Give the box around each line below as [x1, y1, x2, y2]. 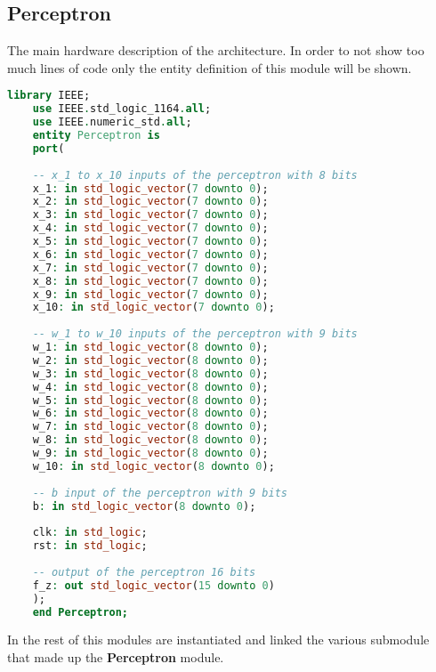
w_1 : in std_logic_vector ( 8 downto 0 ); [32, 341, 269, 354]
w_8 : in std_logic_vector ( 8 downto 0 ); [32, 433, 269, 447]
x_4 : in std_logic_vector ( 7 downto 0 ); [32, 222, 269, 235]
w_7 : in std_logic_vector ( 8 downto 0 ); [32, 420, 269, 433]
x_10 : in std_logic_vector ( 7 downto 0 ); [32, 301, 275, 314]
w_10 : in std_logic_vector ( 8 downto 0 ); [32, 459, 275, 473]
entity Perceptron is [32, 129, 160, 142]
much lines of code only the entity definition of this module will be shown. [7, 58, 412, 77]
